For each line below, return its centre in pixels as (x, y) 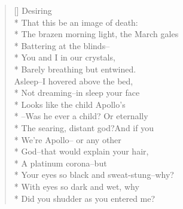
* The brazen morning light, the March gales (96, 34)
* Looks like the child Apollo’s (70, 104)
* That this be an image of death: (76, 22)
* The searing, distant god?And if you (84, 127)
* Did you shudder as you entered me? (85, 198)
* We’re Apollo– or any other (68, 139)
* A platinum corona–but (60, 163)
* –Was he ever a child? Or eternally (81, 116)
